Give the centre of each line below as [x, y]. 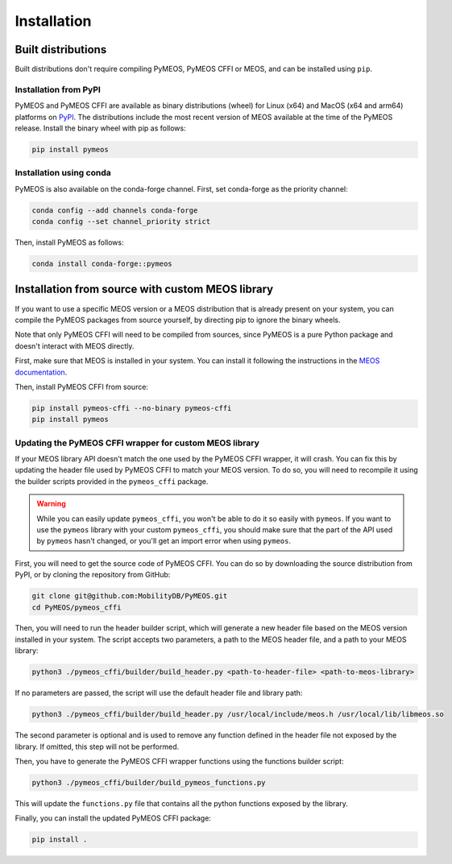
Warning [51, 504]
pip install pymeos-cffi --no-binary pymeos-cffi [132, 408]
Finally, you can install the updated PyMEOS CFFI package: [113, 818]
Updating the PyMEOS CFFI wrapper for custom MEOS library [137, 443]
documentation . [41, 372]
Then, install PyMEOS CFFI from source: [82, 387]
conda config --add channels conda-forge [115, 210]
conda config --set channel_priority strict [121, 222]
